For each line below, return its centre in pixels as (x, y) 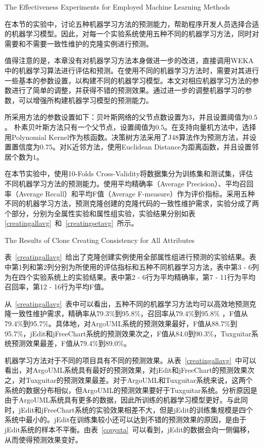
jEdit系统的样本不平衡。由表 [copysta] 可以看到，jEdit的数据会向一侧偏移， (129, 429)
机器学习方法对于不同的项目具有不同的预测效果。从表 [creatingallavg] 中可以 (130, 360)
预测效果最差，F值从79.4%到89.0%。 (71, 343)
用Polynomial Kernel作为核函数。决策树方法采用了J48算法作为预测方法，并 (127, 137)
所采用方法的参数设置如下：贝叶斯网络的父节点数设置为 (96, 117)
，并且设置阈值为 (220, 117)
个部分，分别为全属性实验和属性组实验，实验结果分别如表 (100, 213)
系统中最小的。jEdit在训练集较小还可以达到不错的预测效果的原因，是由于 (125, 419)
